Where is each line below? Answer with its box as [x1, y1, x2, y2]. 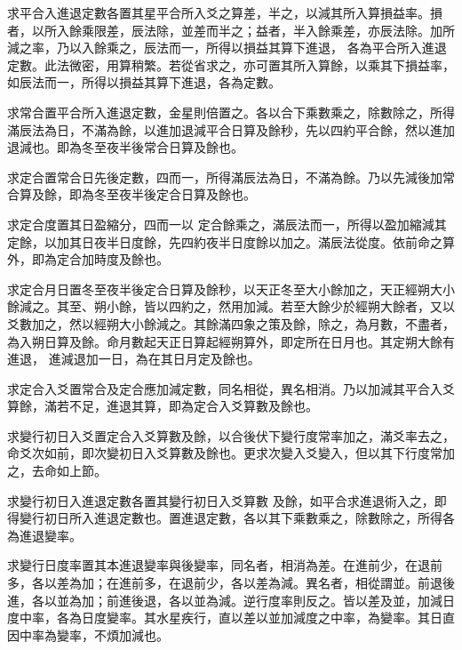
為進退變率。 [7, 526, 82, 544]
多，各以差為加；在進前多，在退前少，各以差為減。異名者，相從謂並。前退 [7, 574, 442, 592]
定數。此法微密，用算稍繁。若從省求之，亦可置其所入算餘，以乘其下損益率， [7, 55, 455, 74]
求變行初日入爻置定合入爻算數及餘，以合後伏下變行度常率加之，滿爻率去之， [7, 426, 455, 445]
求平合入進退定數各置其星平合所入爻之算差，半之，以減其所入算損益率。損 [7, 4, 442, 21]
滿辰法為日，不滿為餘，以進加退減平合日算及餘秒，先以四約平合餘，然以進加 [7, 120, 455, 139]
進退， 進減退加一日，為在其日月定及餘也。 [7, 349, 260, 368]
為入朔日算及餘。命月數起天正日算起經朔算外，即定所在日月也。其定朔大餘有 [7, 332, 455, 350]
